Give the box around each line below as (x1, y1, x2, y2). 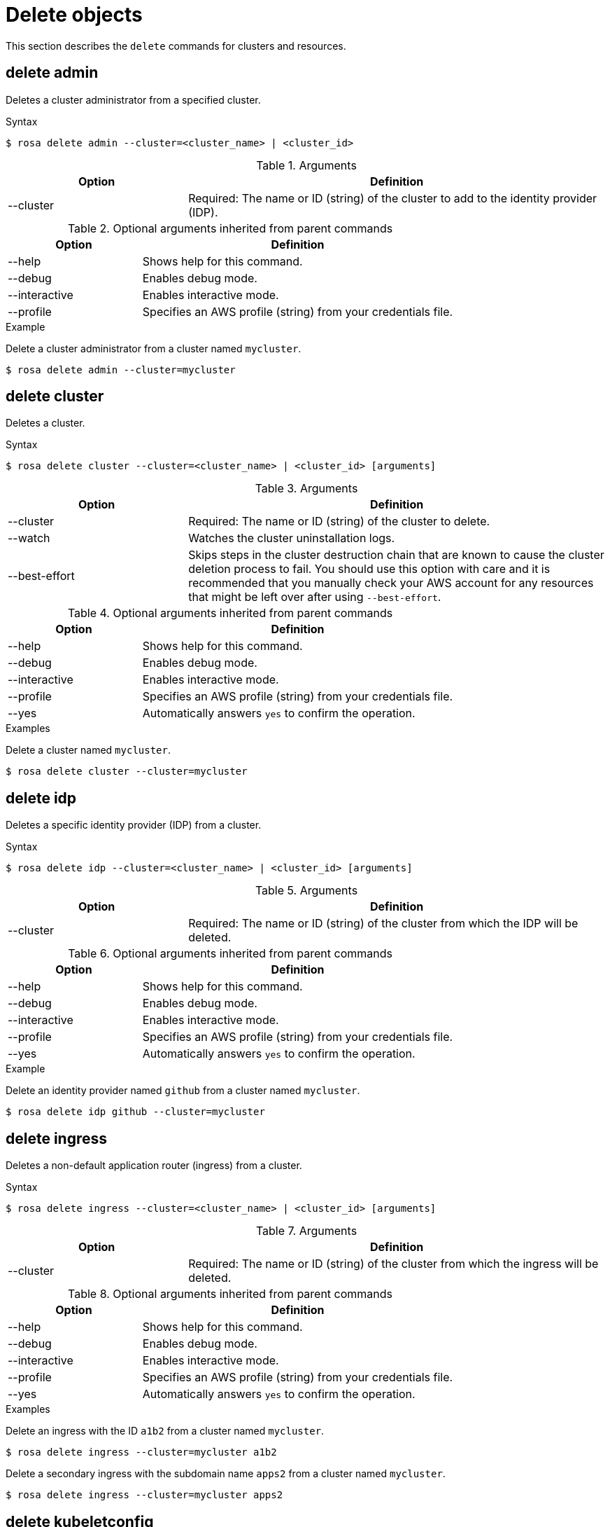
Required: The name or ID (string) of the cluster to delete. (188, 514, 490, 529)
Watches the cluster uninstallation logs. (188, 531, 395, 546)
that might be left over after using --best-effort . (188, 590, 441, 604)
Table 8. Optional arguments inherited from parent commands (68, 1287, 393, 1301)
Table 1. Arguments (256, 158, 357, 172)
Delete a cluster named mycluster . (6, 744, 171, 756)
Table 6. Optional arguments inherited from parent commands (68, 946, 392, 961)
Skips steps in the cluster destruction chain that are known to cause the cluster (188, 548, 604, 562)
